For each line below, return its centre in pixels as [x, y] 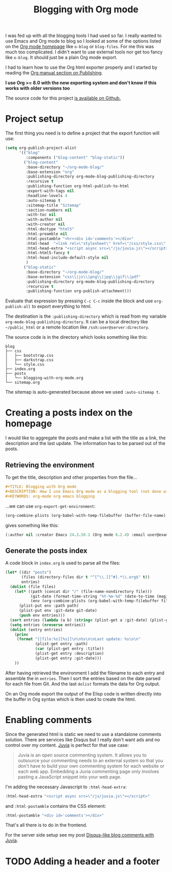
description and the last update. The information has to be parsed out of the [85, 443]
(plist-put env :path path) [49, 606]
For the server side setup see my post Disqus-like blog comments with [80, 835]
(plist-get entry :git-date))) [68, 658]
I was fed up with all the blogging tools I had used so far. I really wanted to [84, 36]
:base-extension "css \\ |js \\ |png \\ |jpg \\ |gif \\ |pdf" [83, 277]
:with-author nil [44, 220]
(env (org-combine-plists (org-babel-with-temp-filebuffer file [100, 601]
